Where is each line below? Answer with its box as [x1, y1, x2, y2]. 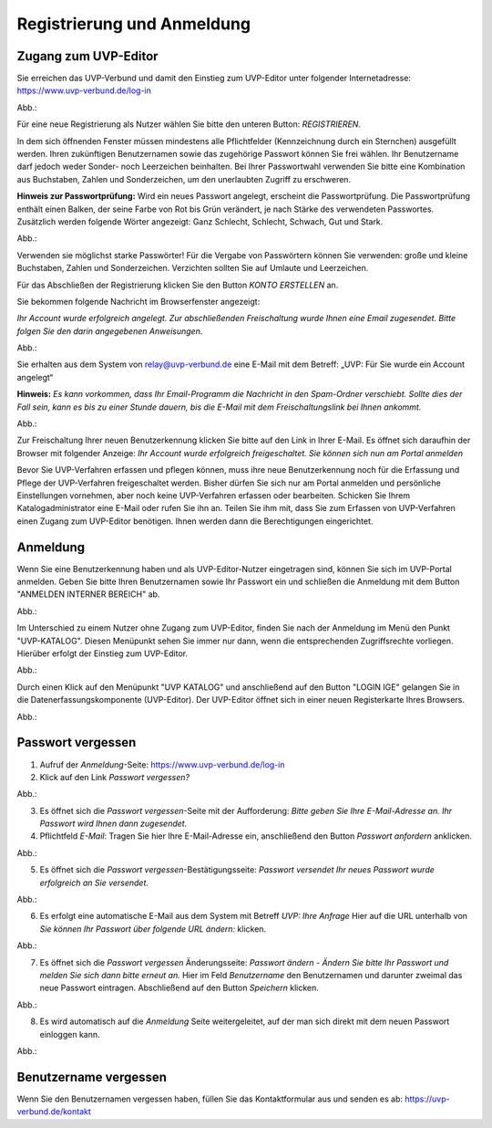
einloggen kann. [39, 1029, 100, 1039]
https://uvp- [405, 1093, 450, 1104]
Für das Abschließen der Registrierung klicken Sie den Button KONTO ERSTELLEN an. [16, 279, 339, 290]
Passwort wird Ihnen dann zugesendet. [39, 818, 188, 830]
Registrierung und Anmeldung [16, 14, 251, 34]
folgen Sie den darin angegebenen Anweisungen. [16, 325, 203, 337]
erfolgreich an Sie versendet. [39, 877, 149, 888]
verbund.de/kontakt [16, 1106, 91, 1117]
